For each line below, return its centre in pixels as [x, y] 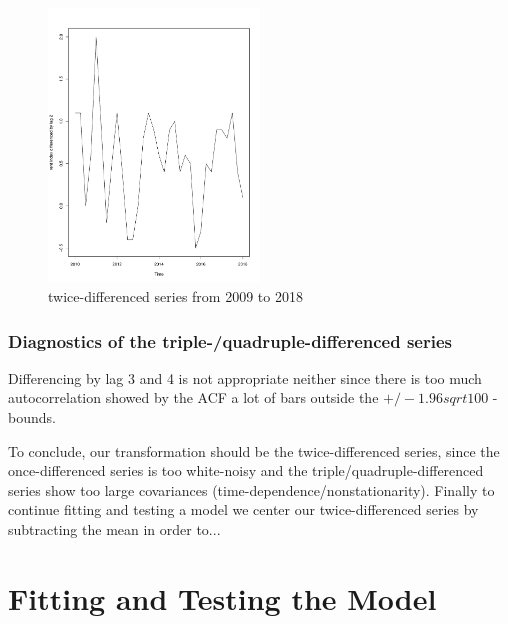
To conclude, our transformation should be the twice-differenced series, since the [254, 450]
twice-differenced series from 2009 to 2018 [175, 296]
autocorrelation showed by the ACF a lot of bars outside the [193, 397]
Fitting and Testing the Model [222, 597]
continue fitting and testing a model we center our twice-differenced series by [243, 509]
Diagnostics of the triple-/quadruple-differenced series [230, 340]
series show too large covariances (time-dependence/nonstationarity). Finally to [251, 489]
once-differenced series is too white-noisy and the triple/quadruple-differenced [246, 470]
